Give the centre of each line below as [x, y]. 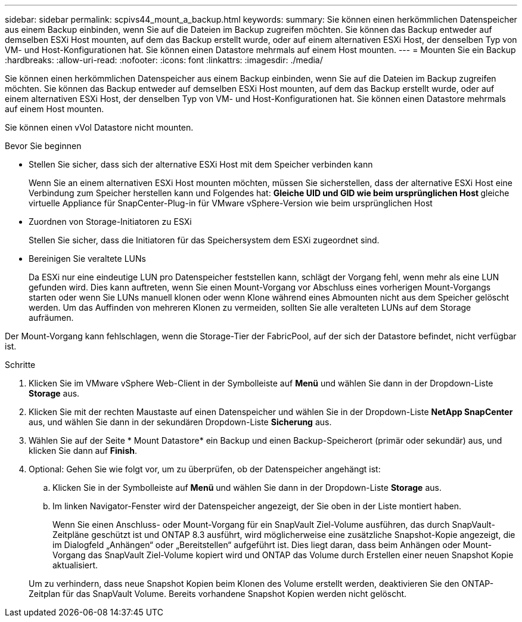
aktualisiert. [75, 565]
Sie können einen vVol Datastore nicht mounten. [99, 127]
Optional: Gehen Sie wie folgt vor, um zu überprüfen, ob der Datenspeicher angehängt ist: [205, 469]
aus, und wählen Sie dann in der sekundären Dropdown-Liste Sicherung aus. [180, 422]
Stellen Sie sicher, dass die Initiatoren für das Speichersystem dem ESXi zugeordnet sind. [204, 240]
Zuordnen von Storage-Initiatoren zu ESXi [110, 222]
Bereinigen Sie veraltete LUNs [87, 259]
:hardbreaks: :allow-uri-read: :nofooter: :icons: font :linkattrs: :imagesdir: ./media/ [164, 60]
